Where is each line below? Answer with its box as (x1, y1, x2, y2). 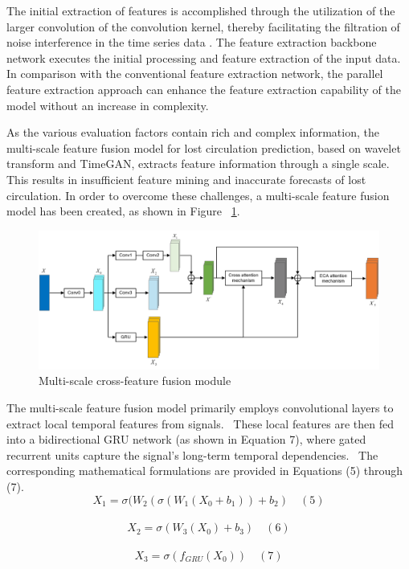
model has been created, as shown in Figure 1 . (6, 203, 240, 219)
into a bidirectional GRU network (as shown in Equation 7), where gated (6, 431, 366, 448)
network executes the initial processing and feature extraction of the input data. (6, 49, 401, 66)
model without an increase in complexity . (6, 96, 209, 113)
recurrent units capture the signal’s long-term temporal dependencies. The (6, 446, 378, 463)
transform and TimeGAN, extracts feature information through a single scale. (6, 155, 390, 172)
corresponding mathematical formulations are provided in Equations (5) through (6, 462, 403, 479)
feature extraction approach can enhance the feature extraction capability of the (6, 80, 401, 97)
